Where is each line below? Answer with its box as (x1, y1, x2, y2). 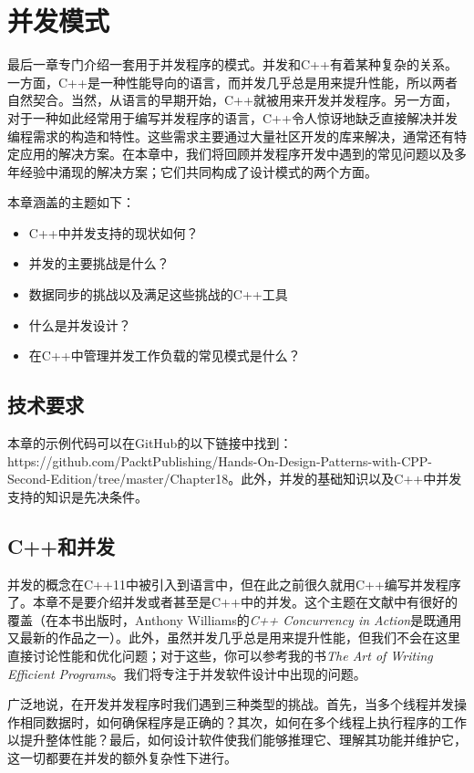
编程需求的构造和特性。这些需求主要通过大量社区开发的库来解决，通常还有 (7, 126, 454, 145)
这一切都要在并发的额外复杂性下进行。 (7, 747, 237, 767)
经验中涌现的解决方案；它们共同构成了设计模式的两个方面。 (19, 162, 377, 181)
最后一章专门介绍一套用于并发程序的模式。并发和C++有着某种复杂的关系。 (7, 55, 458, 74)
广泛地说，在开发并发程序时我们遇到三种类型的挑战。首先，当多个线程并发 (7, 695, 454, 714)
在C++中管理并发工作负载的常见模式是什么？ (28, 346, 301, 365)
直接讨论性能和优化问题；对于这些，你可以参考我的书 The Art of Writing (7, 646, 433, 664)
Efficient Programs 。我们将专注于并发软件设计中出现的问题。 (7, 663, 366, 683)
